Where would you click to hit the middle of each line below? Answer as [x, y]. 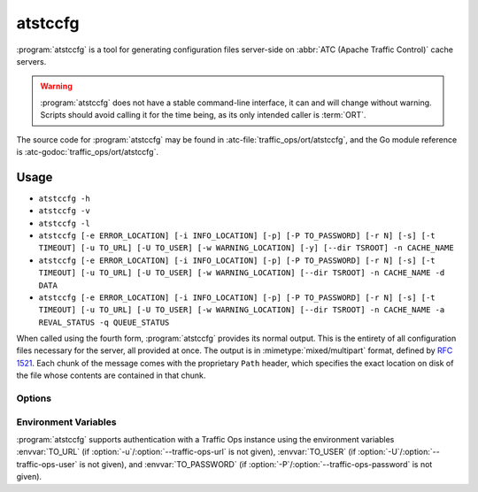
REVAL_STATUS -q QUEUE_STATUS [104, 322]
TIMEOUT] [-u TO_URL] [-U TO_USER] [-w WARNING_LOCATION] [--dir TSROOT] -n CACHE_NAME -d [242, 273]
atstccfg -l [64, 223]
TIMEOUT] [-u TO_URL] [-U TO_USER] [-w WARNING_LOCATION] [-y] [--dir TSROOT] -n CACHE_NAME [247, 248]
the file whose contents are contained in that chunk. [111, 375]
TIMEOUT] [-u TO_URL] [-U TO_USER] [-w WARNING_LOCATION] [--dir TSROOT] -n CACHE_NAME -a [242, 310]
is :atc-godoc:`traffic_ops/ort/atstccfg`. [88, 151]
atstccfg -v [64, 211]
